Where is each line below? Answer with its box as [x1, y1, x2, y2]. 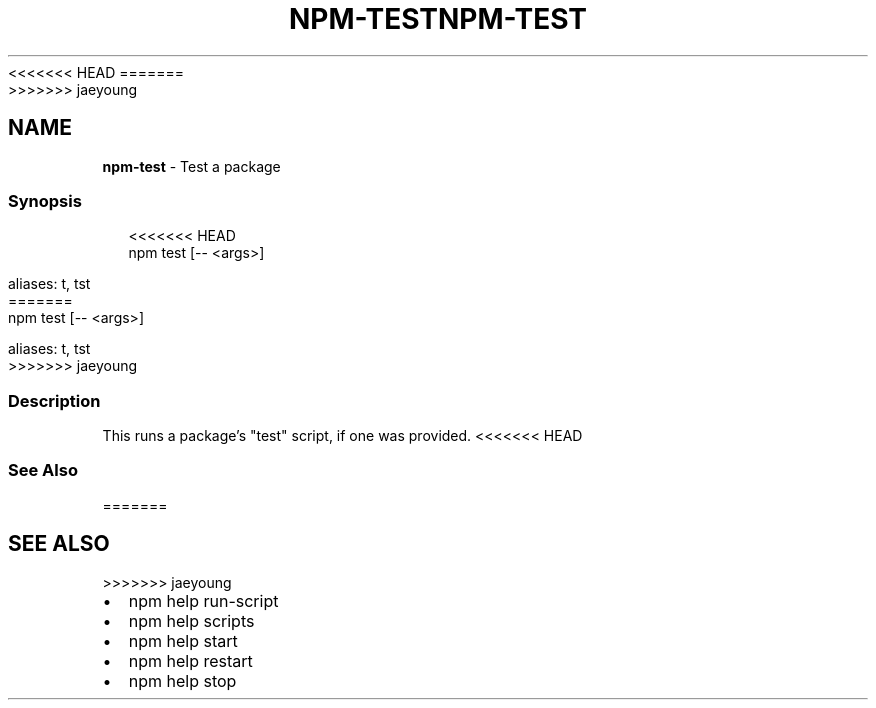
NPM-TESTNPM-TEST [288, 2, 588, 36]
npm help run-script [128, 590, 279, 611]
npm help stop [128, 670, 237, 691]
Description [8, 390, 101, 411]
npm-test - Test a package [102, 157, 281, 175]
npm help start [128, 630, 238, 651]
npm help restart [128, 650, 253, 671]
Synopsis [8, 190, 82, 211]
